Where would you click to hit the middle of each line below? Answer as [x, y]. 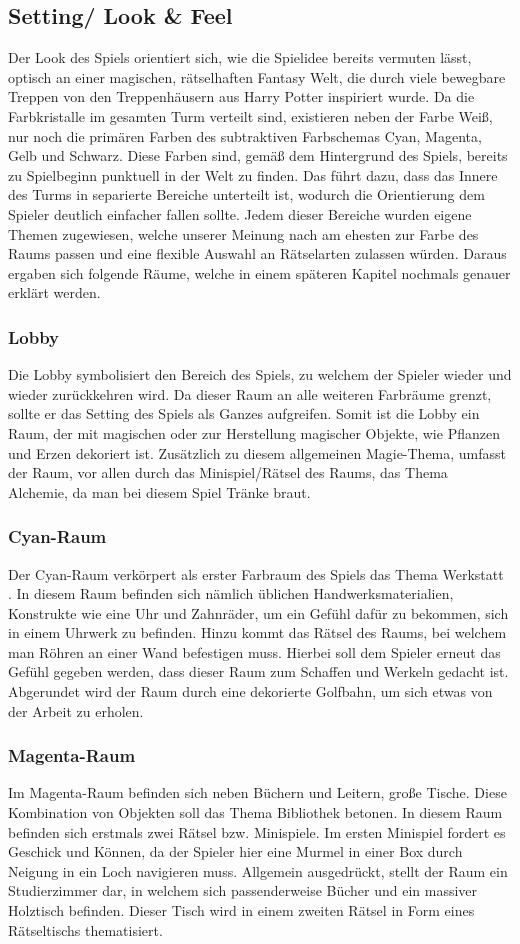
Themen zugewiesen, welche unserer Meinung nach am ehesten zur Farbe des [243, 233]
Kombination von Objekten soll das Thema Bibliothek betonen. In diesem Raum [255, 812]
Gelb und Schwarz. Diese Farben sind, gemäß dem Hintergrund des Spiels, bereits [258, 155]
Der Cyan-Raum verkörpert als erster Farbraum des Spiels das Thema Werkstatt [256, 573]
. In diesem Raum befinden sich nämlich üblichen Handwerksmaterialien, [231, 593]
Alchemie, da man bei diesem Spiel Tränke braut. [159, 491]
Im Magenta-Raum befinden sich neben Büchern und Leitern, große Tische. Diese [257, 792]
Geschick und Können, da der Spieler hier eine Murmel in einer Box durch [235, 851]
